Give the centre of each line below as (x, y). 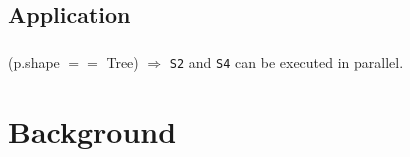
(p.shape (34, 61)
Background (92, 130)
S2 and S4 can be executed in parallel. (286, 61)
